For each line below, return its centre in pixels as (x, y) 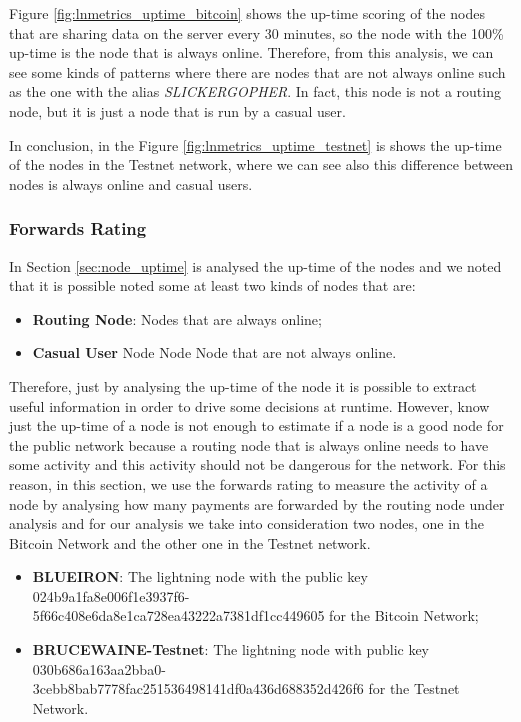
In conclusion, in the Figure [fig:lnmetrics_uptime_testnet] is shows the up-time (255, 144)
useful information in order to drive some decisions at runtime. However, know (249, 405)
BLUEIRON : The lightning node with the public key (200, 576)
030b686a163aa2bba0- (99, 668)
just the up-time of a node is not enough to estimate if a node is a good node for (256, 425)
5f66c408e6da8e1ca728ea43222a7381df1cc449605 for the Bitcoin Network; (255, 615)
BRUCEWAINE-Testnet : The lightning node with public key (231, 649)
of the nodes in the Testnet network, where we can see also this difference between (261, 164)
